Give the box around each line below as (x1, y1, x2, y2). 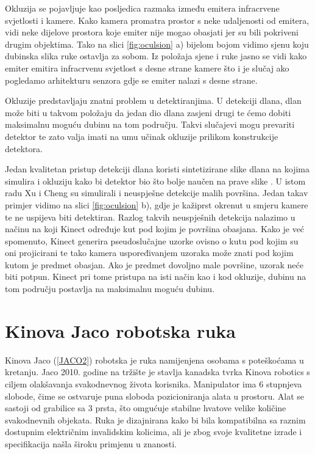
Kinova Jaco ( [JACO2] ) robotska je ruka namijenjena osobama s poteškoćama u (5, 353, 304, 366)
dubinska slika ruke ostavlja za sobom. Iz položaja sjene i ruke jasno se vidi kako (5, 49, 307, 62)
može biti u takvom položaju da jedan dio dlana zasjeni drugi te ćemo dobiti (5, 106, 291, 119)
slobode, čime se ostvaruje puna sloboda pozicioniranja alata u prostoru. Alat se (5, 389, 305, 402)
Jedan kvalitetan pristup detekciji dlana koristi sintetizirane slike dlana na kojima (5, 163, 310, 175)
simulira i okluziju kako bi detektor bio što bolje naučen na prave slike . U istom (5, 174, 306, 187)
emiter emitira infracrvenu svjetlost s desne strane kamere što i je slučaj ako (5, 61, 289, 74)
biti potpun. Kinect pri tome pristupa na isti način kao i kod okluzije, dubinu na (5, 270, 306, 283)
